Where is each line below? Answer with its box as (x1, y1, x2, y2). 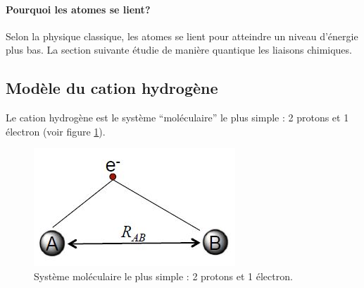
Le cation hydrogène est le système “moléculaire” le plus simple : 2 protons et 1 (6, 110, 349, 125)
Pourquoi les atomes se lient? (6, 1, 151, 16)
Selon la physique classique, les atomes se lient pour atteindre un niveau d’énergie (6, 28, 358, 43)
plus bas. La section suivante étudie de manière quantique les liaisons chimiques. (6, 42, 352, 57)
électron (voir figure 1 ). (6, 124, 106, 138)
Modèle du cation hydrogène (6, 77, 218, 99)
